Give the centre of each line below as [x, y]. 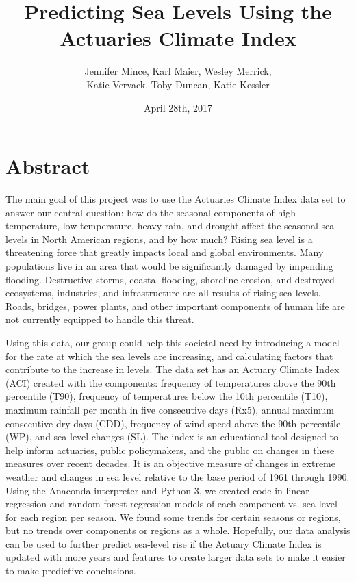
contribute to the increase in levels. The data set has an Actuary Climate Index [173, 369]
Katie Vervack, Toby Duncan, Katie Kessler [178, 84]
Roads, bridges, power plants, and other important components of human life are [175, 306]
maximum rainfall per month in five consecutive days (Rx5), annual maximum [170, 409]
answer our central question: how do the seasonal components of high [151, 212]
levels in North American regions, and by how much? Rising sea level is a [159, 239]
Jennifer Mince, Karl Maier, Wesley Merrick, [178, 71]
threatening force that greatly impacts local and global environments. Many [165, 252]
